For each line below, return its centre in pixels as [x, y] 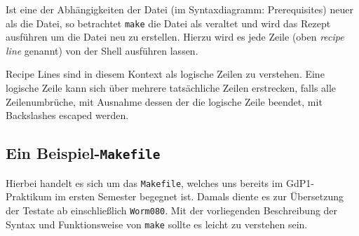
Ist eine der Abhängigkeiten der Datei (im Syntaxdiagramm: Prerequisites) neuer [179, 9]
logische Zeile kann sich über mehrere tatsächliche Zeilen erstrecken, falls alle [171, 88]
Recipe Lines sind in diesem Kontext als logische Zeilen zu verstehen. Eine [165, 74]
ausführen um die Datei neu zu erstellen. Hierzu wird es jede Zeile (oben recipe [175, 37]
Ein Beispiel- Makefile [83, 153]
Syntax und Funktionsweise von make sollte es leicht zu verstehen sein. [157, 224]
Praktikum [29, 196]
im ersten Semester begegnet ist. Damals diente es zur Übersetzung [199, 196]
